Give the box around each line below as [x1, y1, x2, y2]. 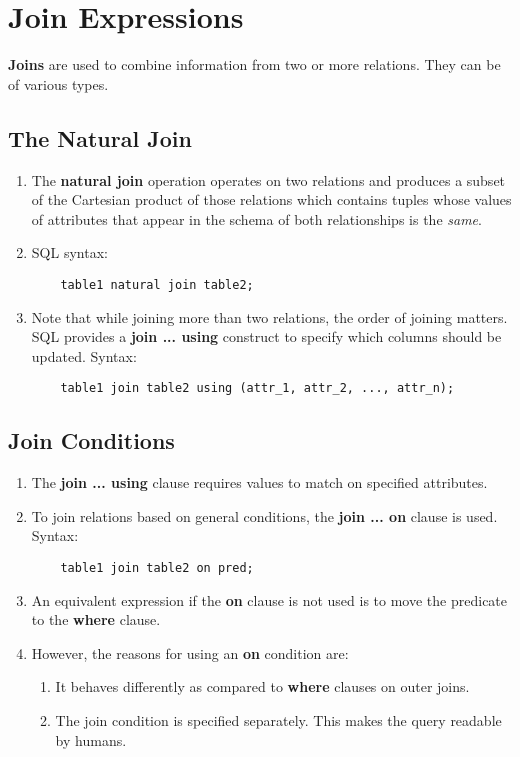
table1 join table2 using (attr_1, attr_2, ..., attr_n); [60, 381, 455, 396]
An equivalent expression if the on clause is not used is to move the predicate [31, 589, 508, 610]
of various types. [8, 73, 109, 94]
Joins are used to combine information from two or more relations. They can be [8, 54, 501, 75]
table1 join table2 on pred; [60, 560, 254, 575]
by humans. [55, 729, 127, 750]
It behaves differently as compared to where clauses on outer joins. [55, 676, 470, 697]
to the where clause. [31, 609, 161, 630]
